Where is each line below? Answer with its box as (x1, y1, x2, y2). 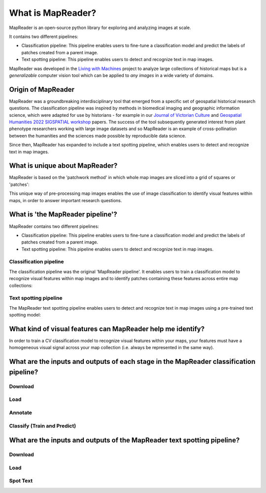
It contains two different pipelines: (9, 34, 78, 39)
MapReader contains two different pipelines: (9, 223, 100, 229)
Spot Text (9, 477, 33, 484)
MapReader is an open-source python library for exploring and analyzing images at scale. (9, 25, 192, 31)
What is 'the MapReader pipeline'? (9, 210, 118, 219)
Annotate (9, 409, 32, 416)
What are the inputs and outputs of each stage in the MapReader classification (9, 357, 256, 366)
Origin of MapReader (9, 85, 75, 94)
